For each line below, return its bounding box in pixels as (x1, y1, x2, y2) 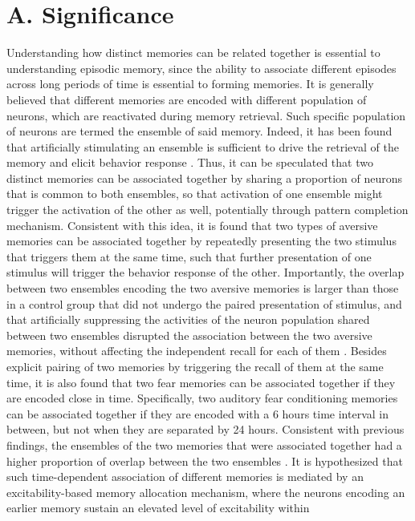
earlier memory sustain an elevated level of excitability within (6, 499, 310, 516)
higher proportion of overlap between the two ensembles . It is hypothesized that (6, 452, 403, 469)
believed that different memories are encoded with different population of (6, 91, 367, 107)
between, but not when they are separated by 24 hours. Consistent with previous (6, 421, 405, 438)
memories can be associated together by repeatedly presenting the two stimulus (6, 232, 397, 249)
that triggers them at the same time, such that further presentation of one (6, 248, 372, 265)
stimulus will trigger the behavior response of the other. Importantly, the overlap (6, 264, 405, 281)
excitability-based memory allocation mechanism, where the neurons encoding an (6, 483, 405, 500)
